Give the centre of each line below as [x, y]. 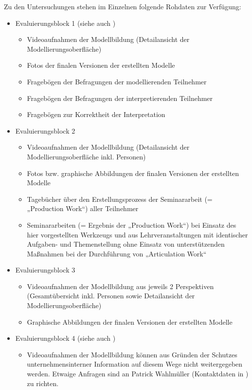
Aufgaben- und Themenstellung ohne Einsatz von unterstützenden [126, 244]
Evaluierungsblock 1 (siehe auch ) [65, 23]
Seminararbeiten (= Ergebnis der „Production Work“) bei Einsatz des [132, 224]
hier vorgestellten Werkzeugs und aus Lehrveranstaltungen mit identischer [137, 234]
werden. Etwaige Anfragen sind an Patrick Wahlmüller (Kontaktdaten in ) [138, 374]
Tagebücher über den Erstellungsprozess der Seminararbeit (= [120, 199]
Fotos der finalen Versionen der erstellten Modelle [101, 65]
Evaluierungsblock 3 [45, 270]
